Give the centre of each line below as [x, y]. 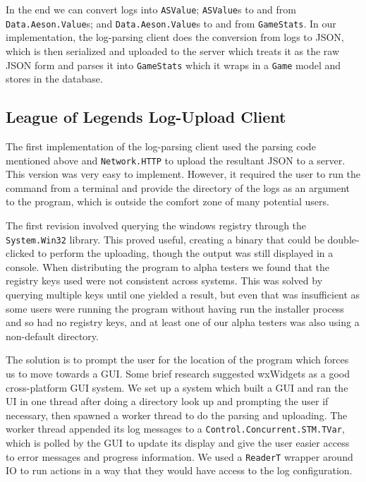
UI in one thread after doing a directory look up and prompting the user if [167, 401]
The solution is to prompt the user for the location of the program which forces [177, 360]
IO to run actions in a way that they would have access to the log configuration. [179, 470]
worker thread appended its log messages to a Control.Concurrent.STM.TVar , [175, 429]
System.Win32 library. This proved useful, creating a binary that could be [165, 239]
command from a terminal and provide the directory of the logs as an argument [178, 187]
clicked [20, 253]
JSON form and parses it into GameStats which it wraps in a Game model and [173, 65]
